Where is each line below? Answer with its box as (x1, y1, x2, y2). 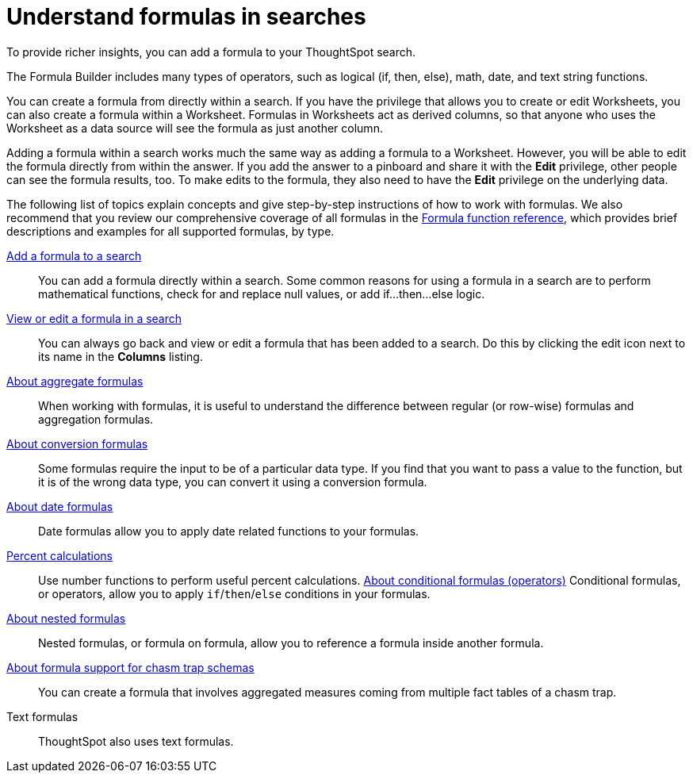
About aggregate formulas (6, 374, 144, 388)
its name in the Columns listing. (38, 349, 203, 363)
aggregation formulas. (38, 412, 154, 426)
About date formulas (6, 499, 113, 513)
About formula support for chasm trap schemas (6, 660, 255, 674)
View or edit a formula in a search (6, 311, 182, 325)
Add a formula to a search (6, 248, 142, 263)
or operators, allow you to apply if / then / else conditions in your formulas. (38, 586, 431, 601)
